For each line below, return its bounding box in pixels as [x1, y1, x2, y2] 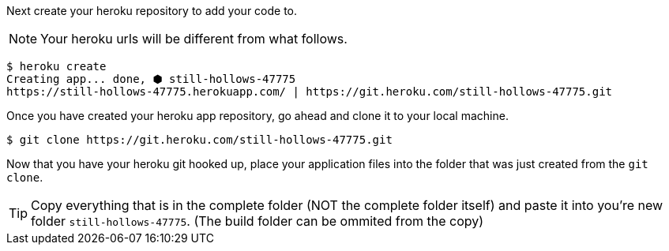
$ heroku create [6, 60, 107, 73]
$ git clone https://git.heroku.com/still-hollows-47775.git [6, 133, 393, 146]
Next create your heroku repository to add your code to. [6, 4, 298, 17]
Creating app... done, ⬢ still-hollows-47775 [6, 73, 296, 85]
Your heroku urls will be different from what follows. [40, 31, 348, 47]
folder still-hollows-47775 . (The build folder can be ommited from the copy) [31, 213, 484, 229]
